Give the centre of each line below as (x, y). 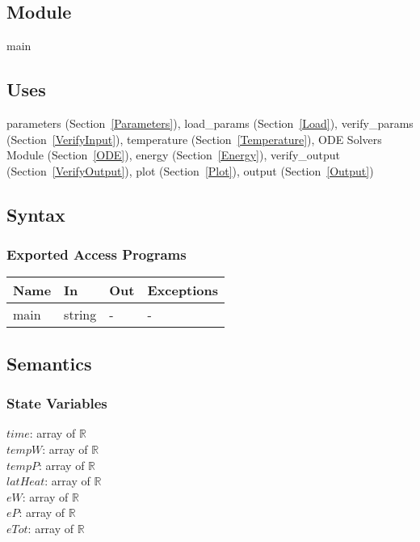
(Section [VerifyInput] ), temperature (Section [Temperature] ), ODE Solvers (194, 139)
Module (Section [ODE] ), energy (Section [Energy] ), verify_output (174, 155)
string (80, 315)
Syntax (36, 214)
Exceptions (183, 290)
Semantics (49, 363)
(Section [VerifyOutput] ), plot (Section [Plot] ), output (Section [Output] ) (190, 170)
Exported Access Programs (97, 254)
